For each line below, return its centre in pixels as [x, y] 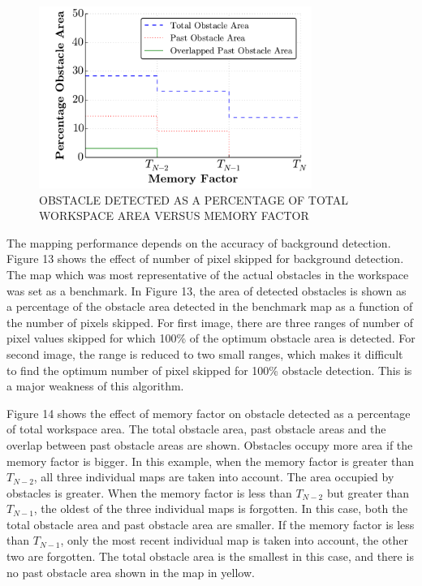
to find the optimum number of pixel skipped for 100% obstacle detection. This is [209, 370]
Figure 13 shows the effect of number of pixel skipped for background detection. [205, 259]
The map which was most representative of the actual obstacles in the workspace [208, 274]
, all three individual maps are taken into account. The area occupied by [214, 477]
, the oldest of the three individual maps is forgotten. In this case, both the [221, 508]
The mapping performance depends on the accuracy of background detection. [199, 242]
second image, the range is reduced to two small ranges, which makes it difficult [205, 353]
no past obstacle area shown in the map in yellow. [131, 572]
